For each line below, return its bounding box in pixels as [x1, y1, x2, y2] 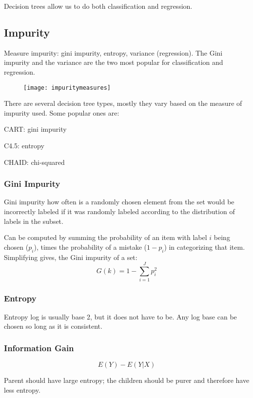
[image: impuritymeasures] [23, 84, 111, 91]
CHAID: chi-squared [4, 157, 65, 167]
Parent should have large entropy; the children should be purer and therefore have [4, 375, 250, 385]
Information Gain [4, 341, 74, 354]
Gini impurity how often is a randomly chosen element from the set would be [4, 197, 234, 207]
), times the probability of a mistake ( [34, 241, 147, 252]
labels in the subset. [4, 216, 63, 226]
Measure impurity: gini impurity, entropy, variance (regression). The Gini [4, 47, 223, 58]
